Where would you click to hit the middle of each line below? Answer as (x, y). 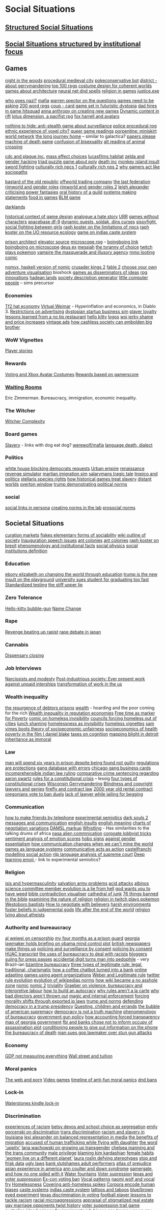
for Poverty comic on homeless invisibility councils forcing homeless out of (81, 718)
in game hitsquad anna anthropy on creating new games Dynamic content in (82, 111)
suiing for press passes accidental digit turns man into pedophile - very (77, 959)
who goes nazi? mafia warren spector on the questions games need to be (80, 100)
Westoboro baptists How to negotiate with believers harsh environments (78, 904)
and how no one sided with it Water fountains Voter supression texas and (79, 1174)
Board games (21, 434)
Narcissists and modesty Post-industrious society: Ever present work (75, 679)
